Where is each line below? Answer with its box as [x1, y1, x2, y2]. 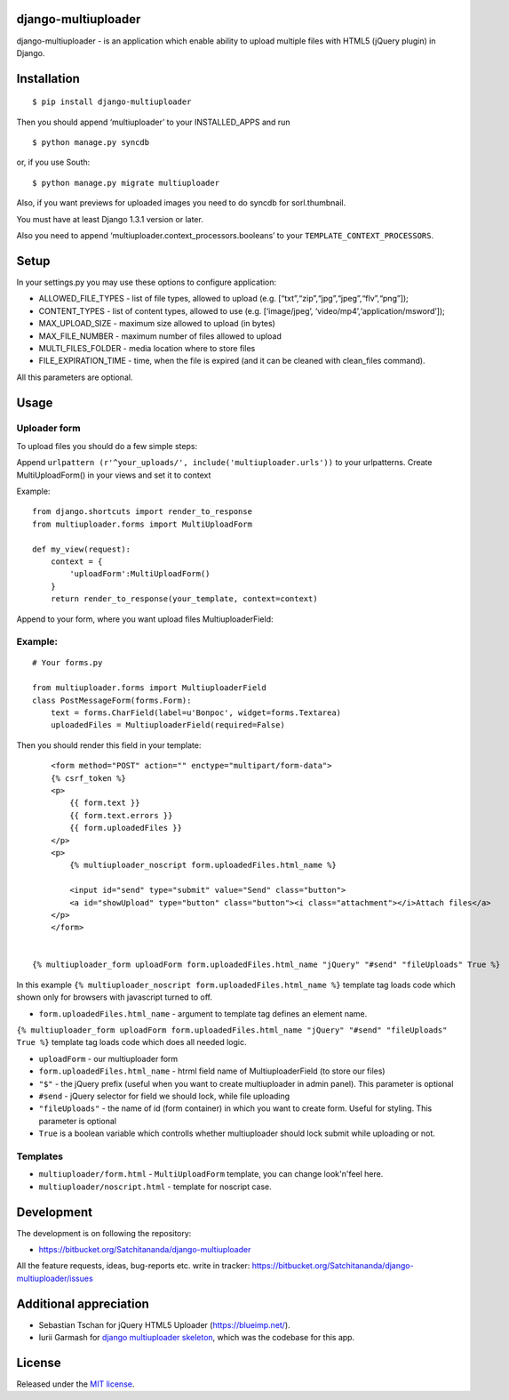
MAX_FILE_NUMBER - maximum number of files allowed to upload [38, 330, 282, 342]
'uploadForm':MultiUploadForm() [69, 569, 211, 579]
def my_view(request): [32, 543, 131, 554]
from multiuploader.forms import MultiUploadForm [32, 519, 253, 529]
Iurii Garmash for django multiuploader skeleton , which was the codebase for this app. [38, 1332, 355, 1343]
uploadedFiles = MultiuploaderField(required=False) [50, 720, 286, 730]
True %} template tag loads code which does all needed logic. [16, 1037, 247, 1048]
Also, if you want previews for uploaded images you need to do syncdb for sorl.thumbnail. [16, 197, 346, 208]
